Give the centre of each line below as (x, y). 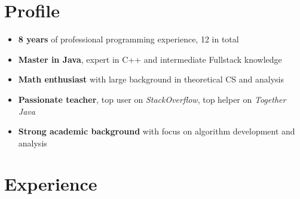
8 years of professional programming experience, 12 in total (128, 39)
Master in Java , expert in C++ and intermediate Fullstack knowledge (150, 59)
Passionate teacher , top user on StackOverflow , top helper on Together (152, 99)
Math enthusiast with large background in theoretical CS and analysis (151, 79)
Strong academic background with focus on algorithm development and (157, 131)
